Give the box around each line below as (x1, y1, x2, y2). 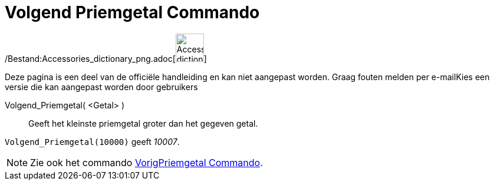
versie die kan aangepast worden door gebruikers (5, 81, 198, 92)
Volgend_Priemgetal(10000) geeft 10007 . (5, 136, 180, 147)
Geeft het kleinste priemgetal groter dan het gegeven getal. (28, 118, 258, 128)
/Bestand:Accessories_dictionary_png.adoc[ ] (5, 53, 207, 64)
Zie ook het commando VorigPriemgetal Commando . (30, 156, 263, 169)
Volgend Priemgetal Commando (5, 2, 260, 22)
